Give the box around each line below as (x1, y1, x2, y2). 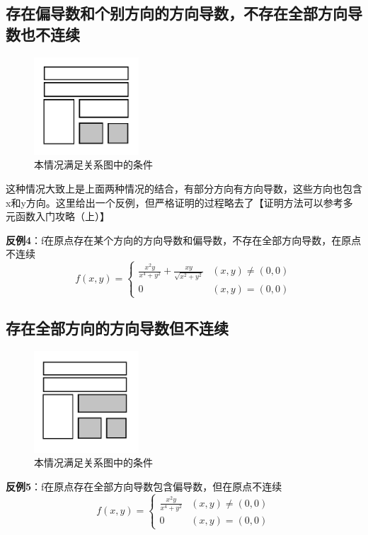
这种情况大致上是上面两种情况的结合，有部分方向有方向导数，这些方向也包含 (6, 181, 362, 195)
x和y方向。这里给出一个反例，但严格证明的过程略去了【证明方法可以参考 (6, 195, 343, 209)
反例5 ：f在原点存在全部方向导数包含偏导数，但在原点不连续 (6, 478, 282, 493)
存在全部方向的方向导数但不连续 (6, 317, 229, 339)
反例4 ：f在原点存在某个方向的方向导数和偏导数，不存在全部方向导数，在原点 (6, 232, 362, 247)
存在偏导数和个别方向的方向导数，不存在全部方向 (6, 2, 347, 24)
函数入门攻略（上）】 (15, 209, 110, 224)
